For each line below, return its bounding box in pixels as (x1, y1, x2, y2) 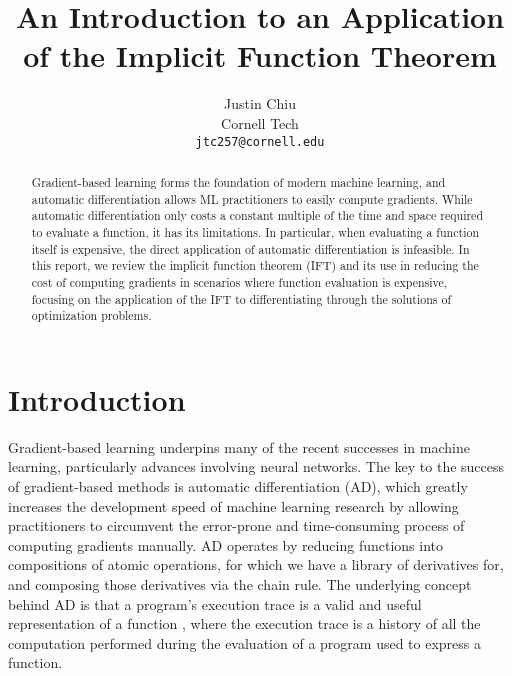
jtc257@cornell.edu (195, 134, 325, 149)
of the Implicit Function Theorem (23, 35, 497, 76)
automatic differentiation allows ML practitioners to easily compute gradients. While (31, 190, 473, 207)
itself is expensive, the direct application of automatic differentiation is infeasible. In (31, 240, 470, 257)
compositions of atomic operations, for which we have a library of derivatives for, (8, 554, 504, 575)
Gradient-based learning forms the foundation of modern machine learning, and (31, 173, 446, 190)
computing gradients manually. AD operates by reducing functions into (8, 534, 443, 555)
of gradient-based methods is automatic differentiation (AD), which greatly (8, 475, 468, 496)
